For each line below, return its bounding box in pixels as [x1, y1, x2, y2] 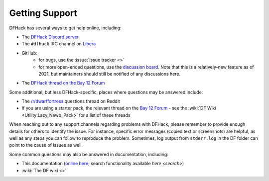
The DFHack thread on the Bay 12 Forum [21, 80, 105, 86]
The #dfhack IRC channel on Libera [21, 41, 96, 47]
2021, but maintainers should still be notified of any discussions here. [38, 71, 181, 77]
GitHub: [21, 50, 37, 56]
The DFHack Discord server [21, 34, 79, 40]
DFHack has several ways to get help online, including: [9, 25, 122, 31]
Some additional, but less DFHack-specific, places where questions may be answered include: [9, 89, 203, 95]
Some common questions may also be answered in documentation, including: [9, 151, 169, 157]
